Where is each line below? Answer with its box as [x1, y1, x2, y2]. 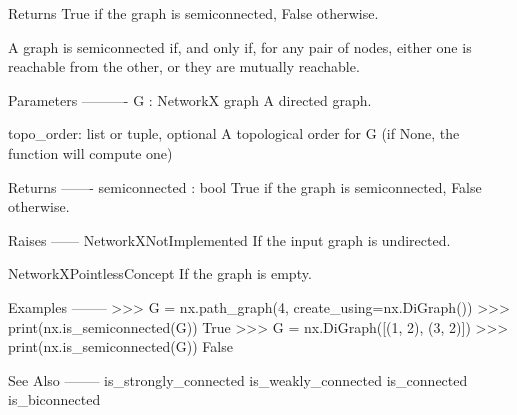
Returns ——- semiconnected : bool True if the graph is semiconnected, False [8, 176, 482, 197]
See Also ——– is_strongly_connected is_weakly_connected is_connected [8, 369, 468, 390]
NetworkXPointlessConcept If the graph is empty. [8, 263, 312, 284]
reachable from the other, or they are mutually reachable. [8, 56, 360, 77]
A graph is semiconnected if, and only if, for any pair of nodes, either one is [8, 36, 472, 57]
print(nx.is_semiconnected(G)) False [8, 336, 233, 357]
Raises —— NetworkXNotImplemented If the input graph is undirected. [8, 229, 451, 250]
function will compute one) [8, 142, 173, 163]
